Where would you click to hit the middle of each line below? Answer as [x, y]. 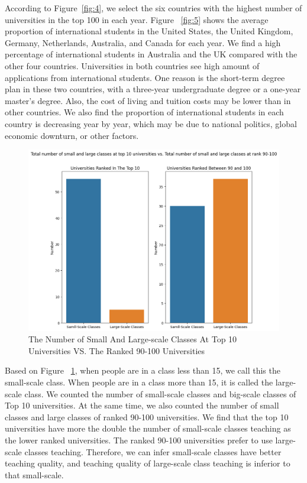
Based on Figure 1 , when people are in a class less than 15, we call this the [143, 370]
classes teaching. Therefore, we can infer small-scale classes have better [153, 451]
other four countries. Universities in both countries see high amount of [132, 65]
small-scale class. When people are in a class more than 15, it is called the [139, 382]
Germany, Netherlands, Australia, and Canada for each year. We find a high [143, 42]
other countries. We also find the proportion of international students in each [144, 112]
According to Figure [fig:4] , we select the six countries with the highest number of [153, 8]
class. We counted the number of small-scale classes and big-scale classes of [160, 393]
